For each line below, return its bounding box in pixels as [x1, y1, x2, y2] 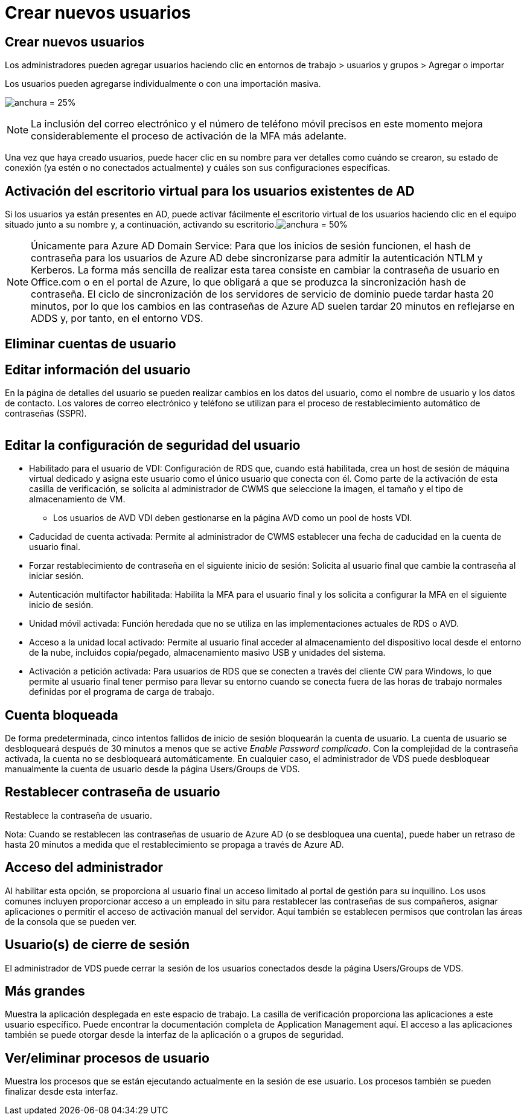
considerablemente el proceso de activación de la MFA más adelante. [31, 130, 347, 142]
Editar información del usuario [5, 362, 191, 377]
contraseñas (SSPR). [5, 408, 87, 419]
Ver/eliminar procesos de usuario [5, 1050, 209, 1066]
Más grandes [5, 983, 85, 999]
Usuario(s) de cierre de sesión [5, 937, 190, 953]
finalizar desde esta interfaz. [5, 1086, 118, 1097]
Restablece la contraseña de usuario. [5, 810, 152, 821]
